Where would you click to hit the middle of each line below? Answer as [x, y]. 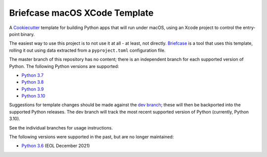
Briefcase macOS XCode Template [81, 13]
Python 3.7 [33, 75]
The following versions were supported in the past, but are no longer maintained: [91, 137]
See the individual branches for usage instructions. [61, 127]
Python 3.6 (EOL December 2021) [56, 146]
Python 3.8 [33, 82]
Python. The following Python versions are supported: [64, 66]
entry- [249, 28]
